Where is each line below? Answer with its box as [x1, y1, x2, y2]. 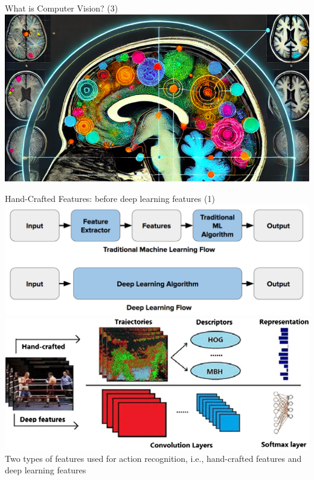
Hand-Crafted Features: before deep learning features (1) [5, 192, 215, 204]
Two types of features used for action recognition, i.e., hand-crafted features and [5, 452, 302, 464]
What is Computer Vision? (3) [5, 2, 118, 14]
